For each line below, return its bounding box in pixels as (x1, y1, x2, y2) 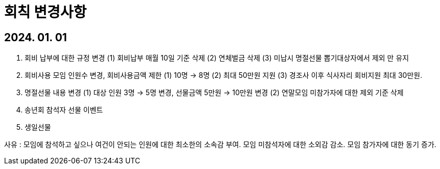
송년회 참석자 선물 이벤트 (25, 105, 103, 115)
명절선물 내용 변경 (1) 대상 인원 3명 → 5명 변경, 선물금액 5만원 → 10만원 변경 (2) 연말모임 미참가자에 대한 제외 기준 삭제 (25, 88, 404, 97)
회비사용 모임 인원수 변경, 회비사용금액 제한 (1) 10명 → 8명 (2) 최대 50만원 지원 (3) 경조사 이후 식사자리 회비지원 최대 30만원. (25, 71, 423, 80)
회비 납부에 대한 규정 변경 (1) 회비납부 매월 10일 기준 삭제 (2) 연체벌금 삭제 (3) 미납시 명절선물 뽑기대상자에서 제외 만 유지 (25, 53, 409, 63)
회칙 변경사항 (4, 4, 87, 21)
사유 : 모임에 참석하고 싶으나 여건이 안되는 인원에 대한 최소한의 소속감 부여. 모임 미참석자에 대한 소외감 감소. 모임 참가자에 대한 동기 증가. (4, 140, 436, 149)
